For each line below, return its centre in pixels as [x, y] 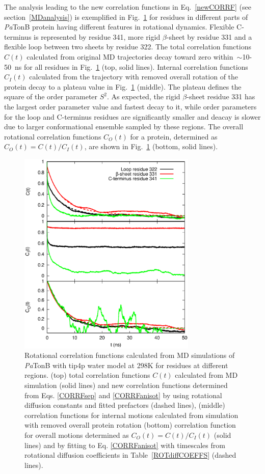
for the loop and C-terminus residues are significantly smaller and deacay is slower [132, 116]
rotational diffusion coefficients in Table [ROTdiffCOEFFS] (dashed [130, 455]
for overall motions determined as [77, 435]
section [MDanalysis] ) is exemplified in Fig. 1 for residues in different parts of [126, 17]
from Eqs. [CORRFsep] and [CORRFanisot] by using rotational [123, 395]
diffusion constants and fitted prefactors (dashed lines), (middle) [125, 405]
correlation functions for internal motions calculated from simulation [131, 415]
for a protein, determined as [174, 136]
